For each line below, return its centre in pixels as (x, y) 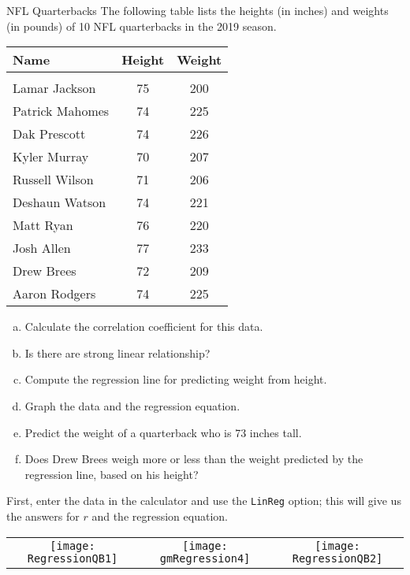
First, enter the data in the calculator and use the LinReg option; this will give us (204, 501)
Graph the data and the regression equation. (132, 405)
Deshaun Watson (60, 202)
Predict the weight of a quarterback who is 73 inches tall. (163, 432)
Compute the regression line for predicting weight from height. (176, 379)
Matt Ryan (43, 225)
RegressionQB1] (73, 558)
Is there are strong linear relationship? (117, 352)
